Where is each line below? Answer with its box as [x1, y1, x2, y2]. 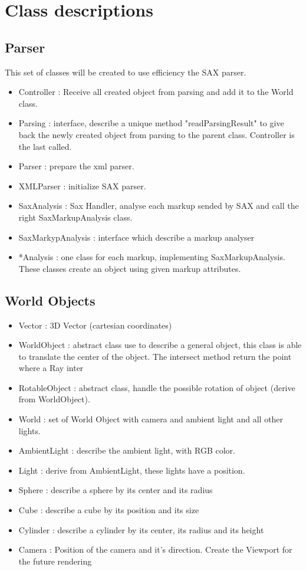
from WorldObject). [18, 393, 90, 405]
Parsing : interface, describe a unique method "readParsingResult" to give [18, 117, 284, 129]
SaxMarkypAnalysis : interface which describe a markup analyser [18, 231, 255, 243]
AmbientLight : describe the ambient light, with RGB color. [18, 444, 235, 457]
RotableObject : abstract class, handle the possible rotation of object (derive [18, 381, 295, 393]
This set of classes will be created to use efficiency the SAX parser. [5, 65, 246, 78]
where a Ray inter [18, 362, 84, 374]
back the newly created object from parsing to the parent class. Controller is [18, 128, 295, 140]
